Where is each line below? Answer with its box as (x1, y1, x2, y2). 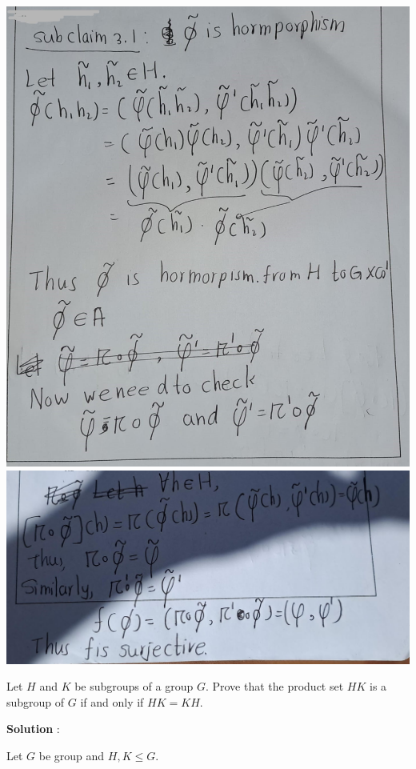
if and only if (80, 693, 144, 710)
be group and (38, 747, 105, 763)
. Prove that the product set (205, 678, 344, 695)
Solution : (6, 720, 60, 737)
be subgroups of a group (74, 678, 194, 695)
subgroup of (6, 693, 65, 710)
